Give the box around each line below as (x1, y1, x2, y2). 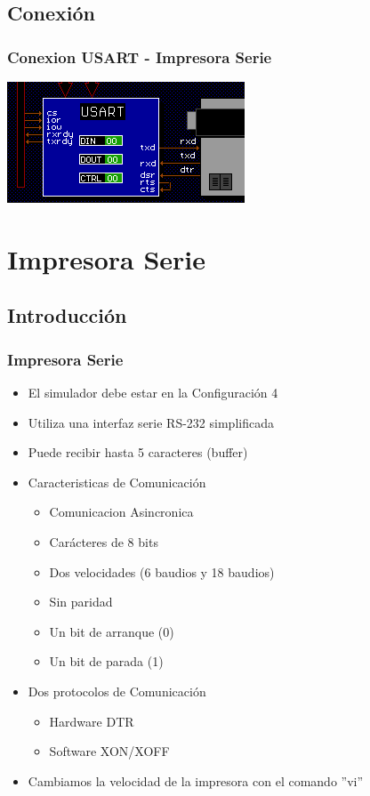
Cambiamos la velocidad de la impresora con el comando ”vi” (28, 771, 364, 790)
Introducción (7, 302, 127, 329)
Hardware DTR (49, 712, 134, 730)
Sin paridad (49, 592, 113, 611)
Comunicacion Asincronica (49, 503, 194, 521)
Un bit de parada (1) (49, 652, 164, 671)
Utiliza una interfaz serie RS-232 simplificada (28, 413, 274, 431)
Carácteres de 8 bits (49, 532, 158, 551)
